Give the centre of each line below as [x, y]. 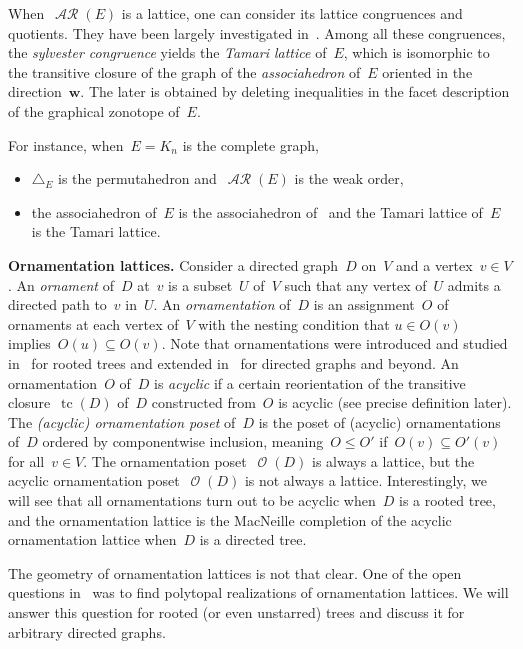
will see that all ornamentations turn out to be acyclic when [192, 500]
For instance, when [66, 144]
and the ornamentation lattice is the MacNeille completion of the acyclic [230, 519]
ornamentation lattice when [92, 539]
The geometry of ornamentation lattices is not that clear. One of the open [235, 572]
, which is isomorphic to [416, 52]
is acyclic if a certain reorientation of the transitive [310, 382]
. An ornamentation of [222, 304]
